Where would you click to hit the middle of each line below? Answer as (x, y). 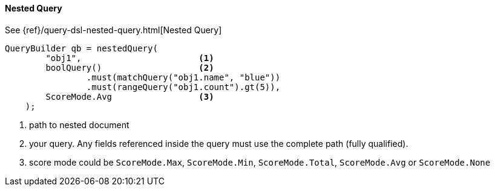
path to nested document (79, 125)
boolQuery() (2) (130, 67)
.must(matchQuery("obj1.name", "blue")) (183, 77)
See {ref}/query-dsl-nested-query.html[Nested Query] (113, 30)
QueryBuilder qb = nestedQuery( (81, 48)
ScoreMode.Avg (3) (130, 96)
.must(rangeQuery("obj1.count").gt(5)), (183, 87)
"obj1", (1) (130, 58)
